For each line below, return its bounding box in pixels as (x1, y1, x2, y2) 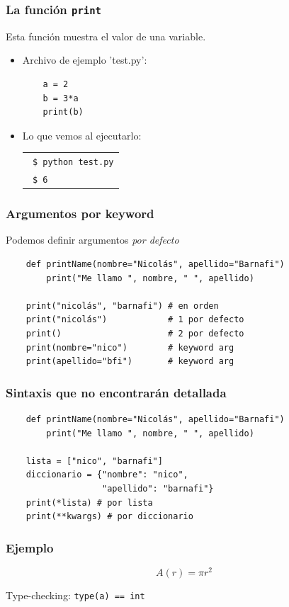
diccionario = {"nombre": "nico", (25, 470, 188, 480)
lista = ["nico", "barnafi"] (25, 455, 163, 466)
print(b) (42, 107, 84, 118)
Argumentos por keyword (6, 205, 154, 222)
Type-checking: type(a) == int (6, 587, 145, 602)
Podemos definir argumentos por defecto (6, 232, 179, 247)
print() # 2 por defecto (25, 328, 244, 339)
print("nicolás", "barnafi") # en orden (25, 300, 219, 311)
